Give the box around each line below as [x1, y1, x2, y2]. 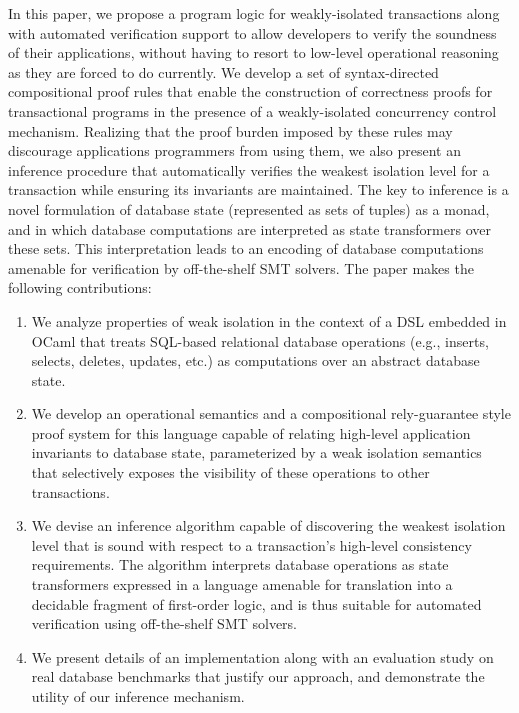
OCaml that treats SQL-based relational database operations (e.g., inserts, [31, 330, 489, 351]
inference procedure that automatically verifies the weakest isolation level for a [8, 159, 490, 180]
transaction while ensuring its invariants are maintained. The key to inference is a [8, 179, 509, 200]
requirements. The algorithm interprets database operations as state [31, 554, 449, 575]
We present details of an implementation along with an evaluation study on [31, 646, 494, 667]
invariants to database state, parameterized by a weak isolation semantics [31, 442, 482, 463]
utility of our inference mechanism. [31, 686, 245, 706]
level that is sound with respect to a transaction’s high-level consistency [31, 534, 472, 555]
